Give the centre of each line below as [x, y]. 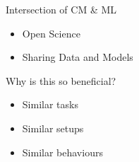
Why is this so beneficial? [61, 80]
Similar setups [53, 128]
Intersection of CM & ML [61, 9]
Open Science [51, 33]
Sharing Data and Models [78, 57]
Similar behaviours [62, 152]
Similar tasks [50, 104]
